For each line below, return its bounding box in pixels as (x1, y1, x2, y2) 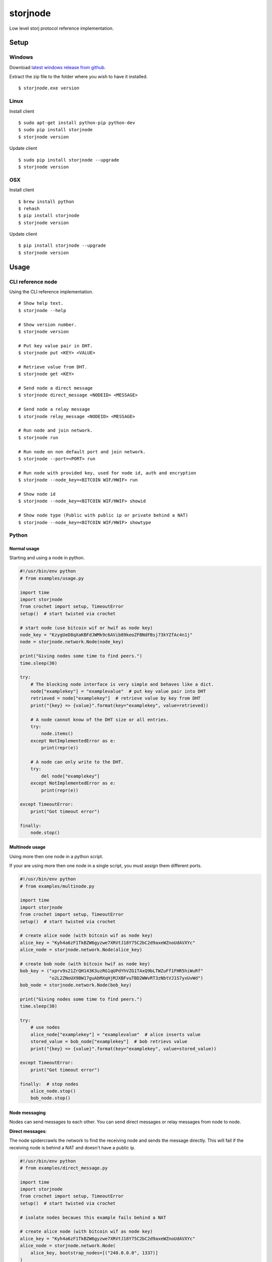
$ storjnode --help (18, 307, 66, 313)
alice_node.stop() (30, 1088, 76, 1094)
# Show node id (18, 491, 56, 497)
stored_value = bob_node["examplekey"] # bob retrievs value (30, 1039, 187, 1044)
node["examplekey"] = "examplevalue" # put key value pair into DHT (30, 689, 206, 694)
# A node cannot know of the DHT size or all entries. (30, 717, 169, 722)
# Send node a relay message (18, 406, 90, 412)
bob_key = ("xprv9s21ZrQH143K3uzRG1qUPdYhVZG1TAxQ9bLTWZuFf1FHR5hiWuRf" (20, 968, 203, 974)
